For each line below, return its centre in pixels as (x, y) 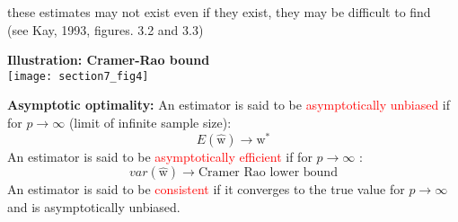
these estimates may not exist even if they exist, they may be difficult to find (219, 12)
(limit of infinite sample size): (150, 123)
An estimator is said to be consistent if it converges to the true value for (206, 189)
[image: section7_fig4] (78, 76)
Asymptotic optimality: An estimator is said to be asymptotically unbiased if (229, 105)
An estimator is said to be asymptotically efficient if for (160, 156)
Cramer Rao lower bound (268, 173)
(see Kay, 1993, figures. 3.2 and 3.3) (106, 29)
